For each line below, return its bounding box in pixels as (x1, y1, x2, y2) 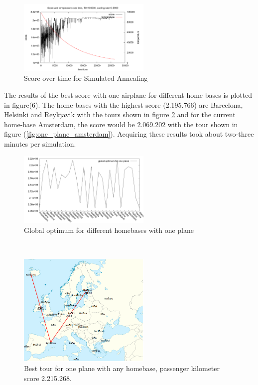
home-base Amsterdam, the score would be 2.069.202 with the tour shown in (4, 119, 238, 129)
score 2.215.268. (24, 373, 72, 383)
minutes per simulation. (4, 138, 76, 149)
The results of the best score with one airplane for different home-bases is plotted (4, 89, 253, 100)
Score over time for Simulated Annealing (24, 73, 148, 83)
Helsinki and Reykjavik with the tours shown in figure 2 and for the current (4, 109, 236, 120)
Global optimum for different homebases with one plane (24, 224, 194, 235)
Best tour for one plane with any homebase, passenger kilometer (24, 363, 220, 374)
